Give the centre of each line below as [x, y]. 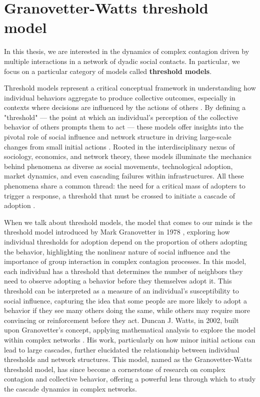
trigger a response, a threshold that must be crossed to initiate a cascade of [119, 195]
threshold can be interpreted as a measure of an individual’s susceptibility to [121, 290]
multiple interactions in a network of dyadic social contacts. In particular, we [122, 61]
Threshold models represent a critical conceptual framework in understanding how [130, 88]
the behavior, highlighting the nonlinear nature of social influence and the [117, 251]
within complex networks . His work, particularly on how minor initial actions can [130, 339]
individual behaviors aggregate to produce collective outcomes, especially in [120, 97]
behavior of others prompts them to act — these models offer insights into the [124, 127]
